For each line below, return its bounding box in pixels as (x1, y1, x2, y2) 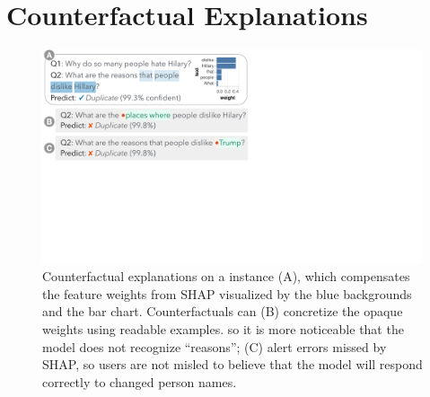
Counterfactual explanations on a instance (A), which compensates (42, 267, 410, 286)
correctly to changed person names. (42, 372, 237, 391)
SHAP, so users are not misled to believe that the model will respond (42, 355, 423, 374)
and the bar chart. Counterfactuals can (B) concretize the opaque (42, 302, 403, 321)
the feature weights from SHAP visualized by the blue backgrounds (42, 284, 412, 303)
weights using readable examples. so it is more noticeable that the (42, 320, 404, 338)
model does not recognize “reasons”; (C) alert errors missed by (42, 337, 387, 356)
